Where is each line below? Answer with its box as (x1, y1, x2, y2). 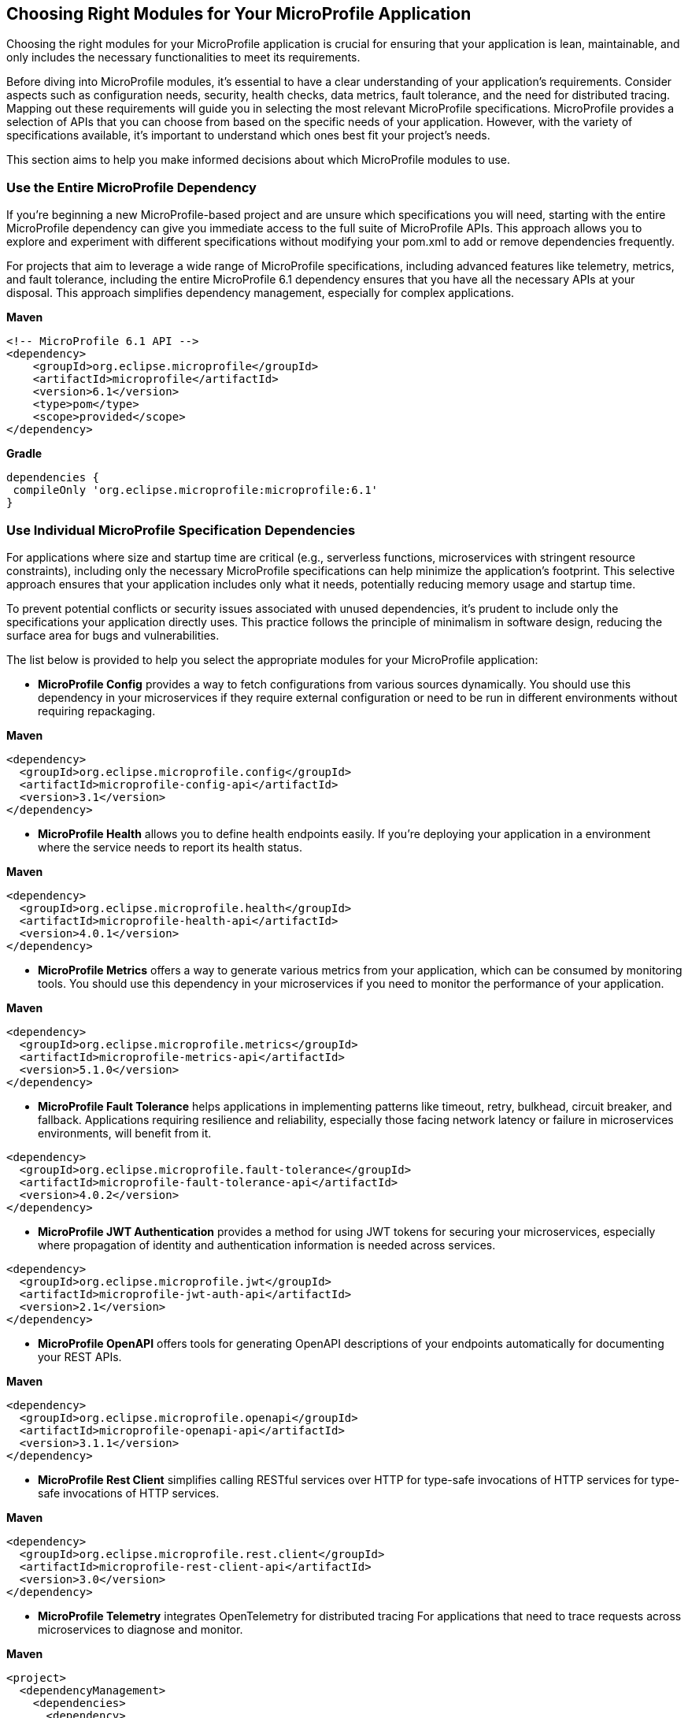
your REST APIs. (38, 1349, 122, 1364)
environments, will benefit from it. (38, 1126, 212, 1140)
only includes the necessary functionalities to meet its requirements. (6, 50, 361, 65)
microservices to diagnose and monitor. (38, 1622, 243, 1636)
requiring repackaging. (38, 703, 156, 718)
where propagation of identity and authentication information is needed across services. (38, 1237, 496, 1252)
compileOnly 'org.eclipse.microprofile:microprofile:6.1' (13, 484, 379, 497)
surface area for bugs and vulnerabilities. (6, 628, 220, 642)
